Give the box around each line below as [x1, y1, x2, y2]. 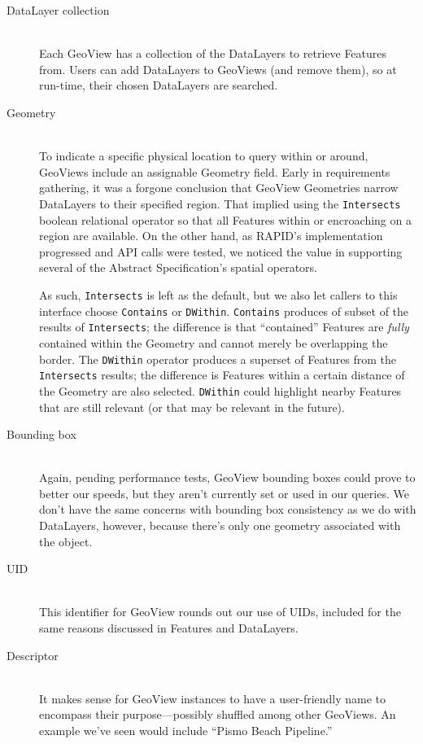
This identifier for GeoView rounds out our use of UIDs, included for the [39, 603, 401, 620]
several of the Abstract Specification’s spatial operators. [39, 259, 317, 276]
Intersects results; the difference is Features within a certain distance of [39, 366, 405, 383]
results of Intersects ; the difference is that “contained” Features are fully [39, 318, 409, 335]
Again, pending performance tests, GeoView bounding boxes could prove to [39, 469, 416, 486]
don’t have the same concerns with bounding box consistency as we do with [39, 501, 416, 518]
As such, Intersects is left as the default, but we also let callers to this [39, 286, 398, 303]
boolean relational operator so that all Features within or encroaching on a [39, 211, 412, 228]
